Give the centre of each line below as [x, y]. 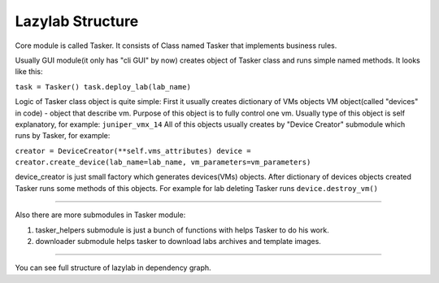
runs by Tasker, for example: [63, 136]
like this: [29, 72]
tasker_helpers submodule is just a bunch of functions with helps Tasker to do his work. [182, 230]
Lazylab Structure [77, 21]
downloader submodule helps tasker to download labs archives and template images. [178, 242]
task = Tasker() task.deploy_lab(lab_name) [103, 87]
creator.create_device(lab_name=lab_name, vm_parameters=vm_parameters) [163, 162]
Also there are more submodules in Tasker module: [100, 215]
